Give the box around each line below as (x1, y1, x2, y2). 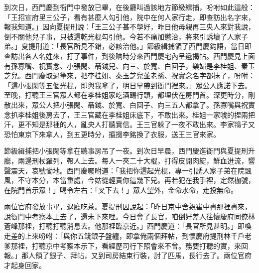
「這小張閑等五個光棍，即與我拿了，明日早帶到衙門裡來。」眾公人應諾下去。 (4, 80, 252, 90)
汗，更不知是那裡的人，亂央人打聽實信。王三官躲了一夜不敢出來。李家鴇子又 (4, 119, 255, 130)
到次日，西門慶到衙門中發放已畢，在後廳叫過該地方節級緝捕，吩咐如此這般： (4, 2, 255, 12)
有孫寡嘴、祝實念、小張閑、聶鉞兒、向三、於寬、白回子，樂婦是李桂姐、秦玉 (4, 60, 255, 71)
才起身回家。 (4, 260, 46, 270)
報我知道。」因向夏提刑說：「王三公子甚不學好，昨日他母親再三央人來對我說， (4, 21, 255, 32)
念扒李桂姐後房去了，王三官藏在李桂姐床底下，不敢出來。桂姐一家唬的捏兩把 (4, 109, 255, 120)
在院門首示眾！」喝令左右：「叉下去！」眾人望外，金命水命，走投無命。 (4, 184, 238, 195)
